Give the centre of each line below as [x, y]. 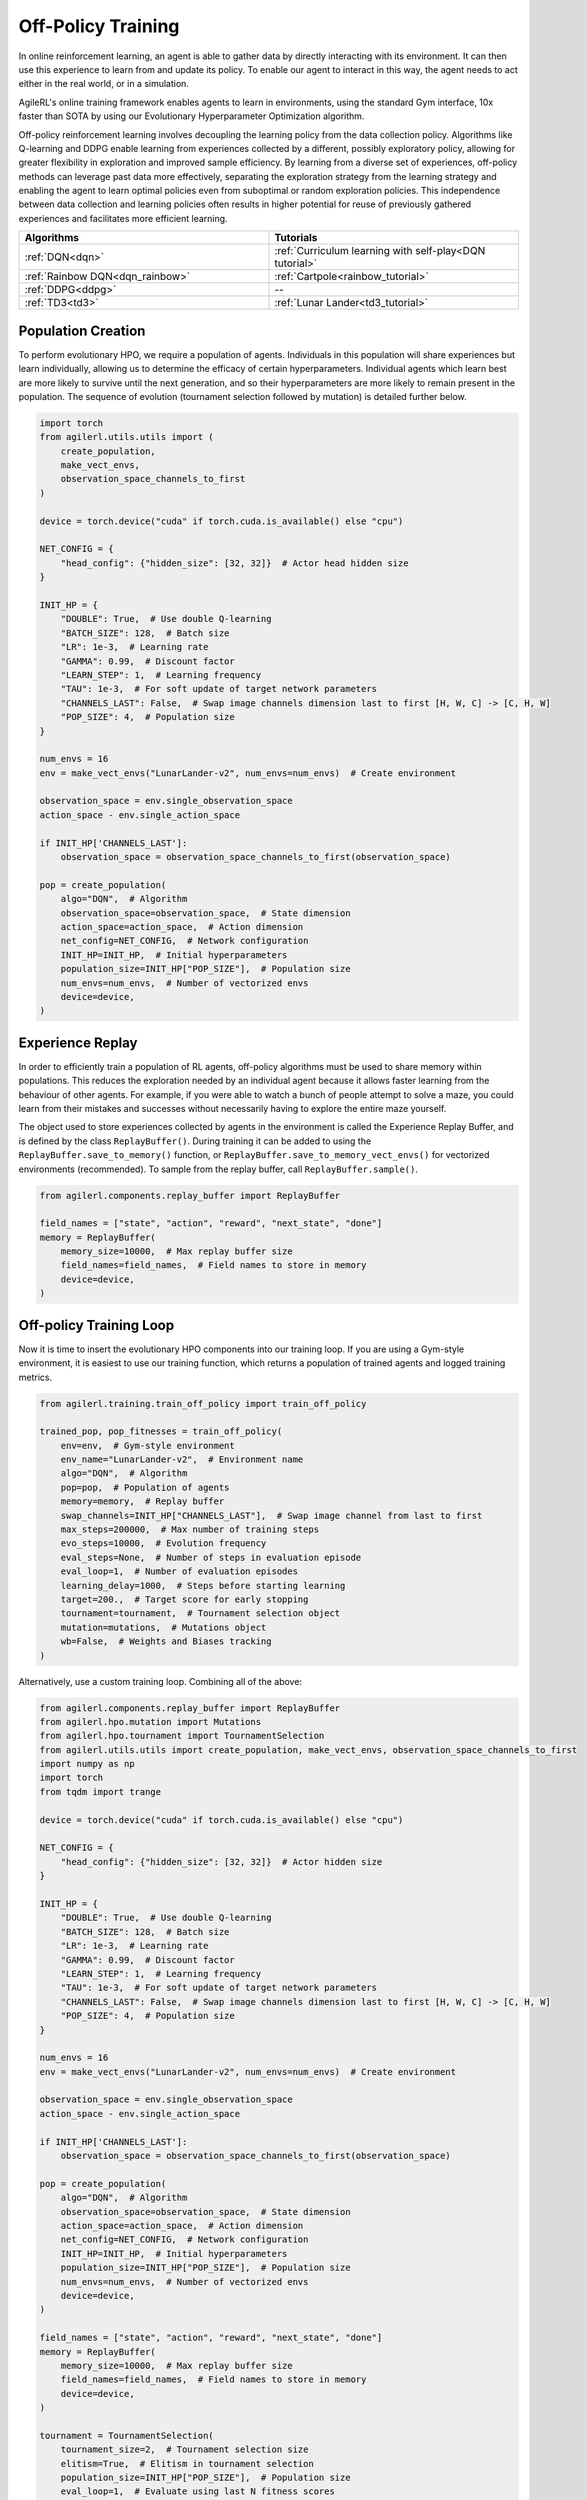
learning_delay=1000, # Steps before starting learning [203, 1585]
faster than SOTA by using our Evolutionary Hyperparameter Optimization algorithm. [191, 116]
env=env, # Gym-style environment [147, 1445]
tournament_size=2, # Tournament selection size [184, 2449]
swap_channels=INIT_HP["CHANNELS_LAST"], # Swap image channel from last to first [271, 1515]
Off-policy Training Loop [96, 1325]
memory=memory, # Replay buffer [142, 1501]
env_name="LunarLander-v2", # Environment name [182, 1459]
